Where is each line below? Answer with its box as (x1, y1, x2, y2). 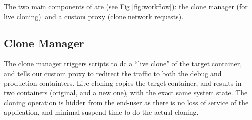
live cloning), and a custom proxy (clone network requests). (4, 11, 184, 21)
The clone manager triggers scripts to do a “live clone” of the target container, (4, 58, 242, 69)
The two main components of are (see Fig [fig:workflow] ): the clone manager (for (4, 1, 248, 11)
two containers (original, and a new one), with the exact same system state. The (4, 87, 248, 98)
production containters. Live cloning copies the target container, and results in (4, 78, 242, 88)
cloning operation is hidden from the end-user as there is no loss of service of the (4, 97, 249, 107)
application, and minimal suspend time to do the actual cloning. (4, 107, 199, 117)
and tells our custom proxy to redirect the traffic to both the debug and (4, 68, 222, 78)
